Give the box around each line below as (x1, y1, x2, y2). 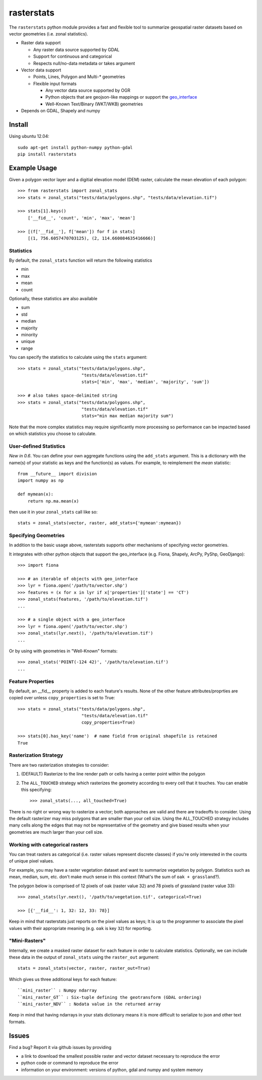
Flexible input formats (33, 81, 77, 86)
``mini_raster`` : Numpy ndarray (17, 988, 97, 993)
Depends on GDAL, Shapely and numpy (21, 108, 100, 114)
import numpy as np (17, 478, 64, 483)
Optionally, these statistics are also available (9, 296, 98, 302)
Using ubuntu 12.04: (9, 134, 49, 139)
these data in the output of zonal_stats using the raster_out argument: (9, 954, 160, 960)
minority (21, 332, 38, 337)
